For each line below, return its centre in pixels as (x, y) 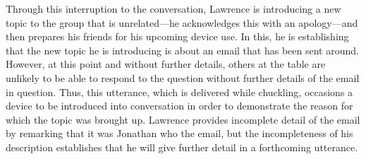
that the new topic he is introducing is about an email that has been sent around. (182, 50)
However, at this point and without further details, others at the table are (166, 64)
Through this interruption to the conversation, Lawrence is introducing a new (173, 8)
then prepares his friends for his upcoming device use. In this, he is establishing (177, 36)
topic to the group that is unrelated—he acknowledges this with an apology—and (182, 22)
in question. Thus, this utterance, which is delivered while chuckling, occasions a (179, 92)
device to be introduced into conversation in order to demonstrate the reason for (179, 106)
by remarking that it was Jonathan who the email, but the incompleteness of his (179, 133)
